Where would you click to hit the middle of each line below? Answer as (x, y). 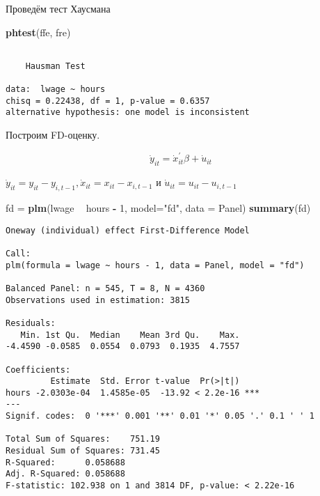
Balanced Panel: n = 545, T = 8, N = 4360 (105, 288)
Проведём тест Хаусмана (58, 8)
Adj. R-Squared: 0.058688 (65, 474)
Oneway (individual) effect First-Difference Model (128, 230)
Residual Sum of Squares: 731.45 (83, 451)
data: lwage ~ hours (56, 90)
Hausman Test (55, 66)
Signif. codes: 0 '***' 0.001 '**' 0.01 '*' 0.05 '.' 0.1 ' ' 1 (160, 416)
